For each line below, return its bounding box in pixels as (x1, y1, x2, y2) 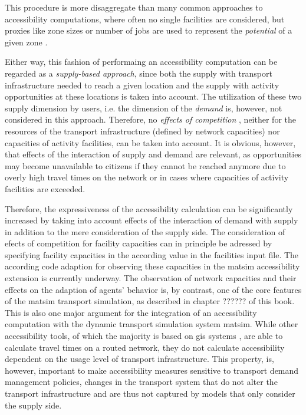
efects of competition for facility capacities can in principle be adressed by (5, 237, 272, 249)
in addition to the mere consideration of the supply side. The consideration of (5, 225, 285, 238)
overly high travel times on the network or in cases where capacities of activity (5, 171, 289, 183)
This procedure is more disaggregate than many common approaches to (5, 1, 263, 13)
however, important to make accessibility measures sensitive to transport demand (5, 364, 299, 376)
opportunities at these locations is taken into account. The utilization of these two (5, 90, 302, 103)
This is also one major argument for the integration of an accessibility (5, 306, 257, 318)
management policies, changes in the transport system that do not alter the (5, 376, 278, 388)
